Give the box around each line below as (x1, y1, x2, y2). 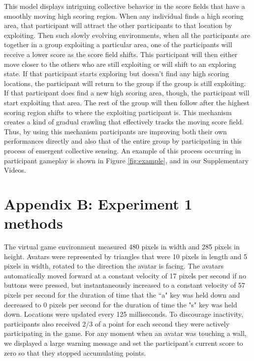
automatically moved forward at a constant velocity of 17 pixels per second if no (4, 270, 246, 280)
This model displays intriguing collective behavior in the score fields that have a (4, 1, 245, 11)
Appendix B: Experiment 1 (4, 193, 192, 213)
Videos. (4, 165, 26, 175)
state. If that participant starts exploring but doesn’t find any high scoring (4, 68, 229, 79)
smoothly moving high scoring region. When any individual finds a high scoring (4, 10, 244, 21)
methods (4, 213, 63, 233)
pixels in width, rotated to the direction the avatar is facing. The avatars (4, 261, 224, 271)
